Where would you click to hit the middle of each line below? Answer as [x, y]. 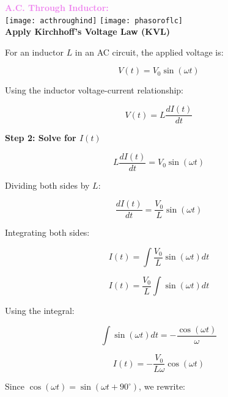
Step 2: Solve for [41, 138]
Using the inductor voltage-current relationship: [94, 90]
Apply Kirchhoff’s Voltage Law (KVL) [88, 31]
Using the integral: [40, 310]
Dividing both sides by [47, 185]
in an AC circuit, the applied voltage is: [149, 52]
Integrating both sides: [47, 232]
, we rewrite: [162, 386]
